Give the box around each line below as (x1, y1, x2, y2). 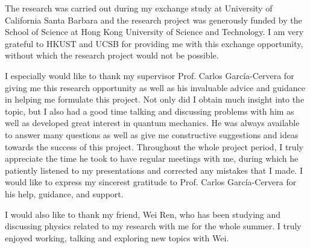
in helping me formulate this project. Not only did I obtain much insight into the (5, 93, 305, 106)
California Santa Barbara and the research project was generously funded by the (5, 13, 302, 26)
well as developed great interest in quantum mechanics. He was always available (5, 116, 300, 129)
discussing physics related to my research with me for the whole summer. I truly (5, 220, 302, 232)
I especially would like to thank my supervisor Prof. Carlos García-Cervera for (5, 69, 294, 81)
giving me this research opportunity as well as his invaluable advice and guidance (5, 81, 305, 94)
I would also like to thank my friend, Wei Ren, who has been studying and (5, 208, 281, 220)
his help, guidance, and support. (5, 187, 124, 200)
